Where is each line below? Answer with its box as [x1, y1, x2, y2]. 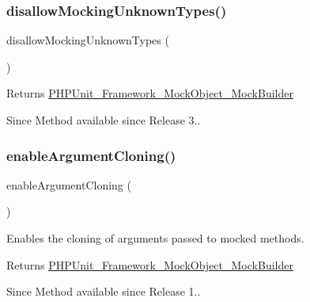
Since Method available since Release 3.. [6, 112, 201, 128]
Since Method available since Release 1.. [6, 283, 201, 300]
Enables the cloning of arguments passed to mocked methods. [6, 230, 304, 246]
